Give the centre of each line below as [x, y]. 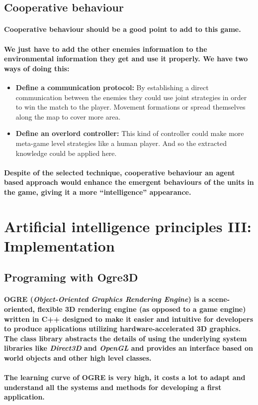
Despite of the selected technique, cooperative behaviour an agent [120, 172]
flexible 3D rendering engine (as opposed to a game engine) [142, 309]
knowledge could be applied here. [66, 153]
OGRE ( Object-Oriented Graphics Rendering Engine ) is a [105, 299]
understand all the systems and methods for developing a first [113, 387]
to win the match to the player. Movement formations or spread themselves [130, 107]
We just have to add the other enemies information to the [106, 49]
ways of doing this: [37, 68]
